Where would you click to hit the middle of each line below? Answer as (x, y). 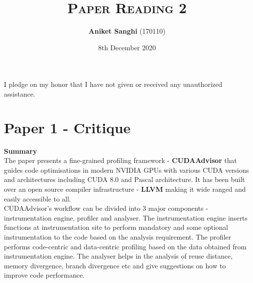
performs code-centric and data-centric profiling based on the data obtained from (125, 246)
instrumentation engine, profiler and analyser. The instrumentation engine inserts (126, 217)
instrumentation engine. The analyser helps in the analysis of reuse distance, (118, 256)
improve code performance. (44, 275)
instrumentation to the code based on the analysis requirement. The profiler (118, 236)
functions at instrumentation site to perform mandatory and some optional (116, 227)
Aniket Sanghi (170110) (127, 31)
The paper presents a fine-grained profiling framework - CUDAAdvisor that (120, 160)
